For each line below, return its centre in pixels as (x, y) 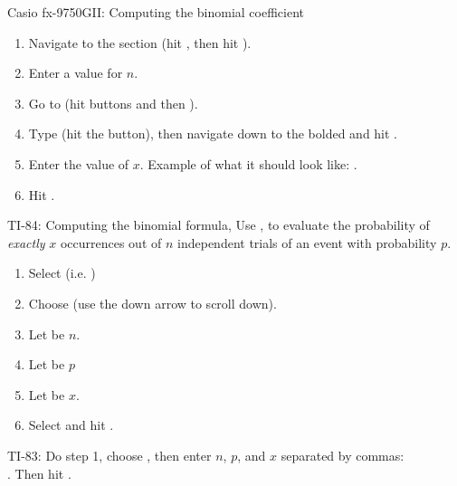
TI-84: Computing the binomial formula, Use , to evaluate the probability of (219, 225)
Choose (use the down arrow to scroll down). (152, 303)
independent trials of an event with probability (307, 242)
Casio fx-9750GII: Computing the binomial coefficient (156, 12)
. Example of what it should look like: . (248, 163)
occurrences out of (111, 242)
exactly (26, 242)
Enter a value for (76, 73)
